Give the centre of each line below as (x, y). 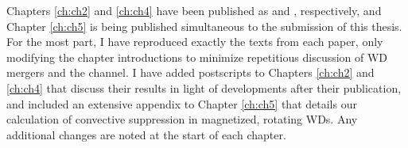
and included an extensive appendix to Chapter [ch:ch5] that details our (182, 103)
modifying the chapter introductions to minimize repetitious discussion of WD (197, 57)
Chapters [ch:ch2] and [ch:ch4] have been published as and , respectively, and (194, 10)
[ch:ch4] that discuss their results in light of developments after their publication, (204, 87)
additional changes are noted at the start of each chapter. (146, 134)
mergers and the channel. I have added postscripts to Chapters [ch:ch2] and (190, 72)
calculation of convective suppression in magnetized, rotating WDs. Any (182, 119)
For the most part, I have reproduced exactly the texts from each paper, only (195, 42)
